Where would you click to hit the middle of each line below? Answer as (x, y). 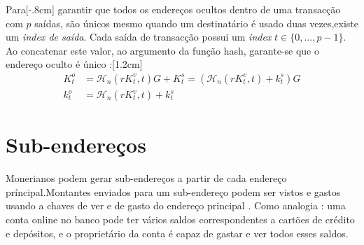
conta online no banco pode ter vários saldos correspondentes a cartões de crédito (180, 219)
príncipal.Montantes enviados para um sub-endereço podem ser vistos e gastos (173, 191)
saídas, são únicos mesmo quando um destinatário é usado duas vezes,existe (197, 23)
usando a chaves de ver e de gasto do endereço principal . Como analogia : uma (176, 205)
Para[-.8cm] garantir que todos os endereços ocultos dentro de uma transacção (173, 9)
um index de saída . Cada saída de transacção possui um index (139, 37)
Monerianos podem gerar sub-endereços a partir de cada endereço (146, 178)
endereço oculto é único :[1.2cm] (74, 64)
